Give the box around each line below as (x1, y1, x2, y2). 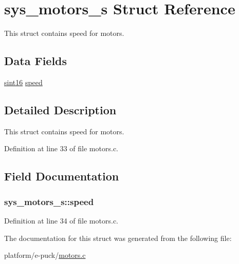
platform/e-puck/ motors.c (4, 250, 86, 260)
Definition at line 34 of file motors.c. (4, 215, 118, 226)
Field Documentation (4, 168, 119, 184)
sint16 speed (4, 76, 43, 87)
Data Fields (4, 53, 67, 69)
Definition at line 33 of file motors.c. (4, 143, 118, 154)
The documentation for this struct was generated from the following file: (4, 232, 232, 243)
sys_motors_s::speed (4, 195, 94, 208)
